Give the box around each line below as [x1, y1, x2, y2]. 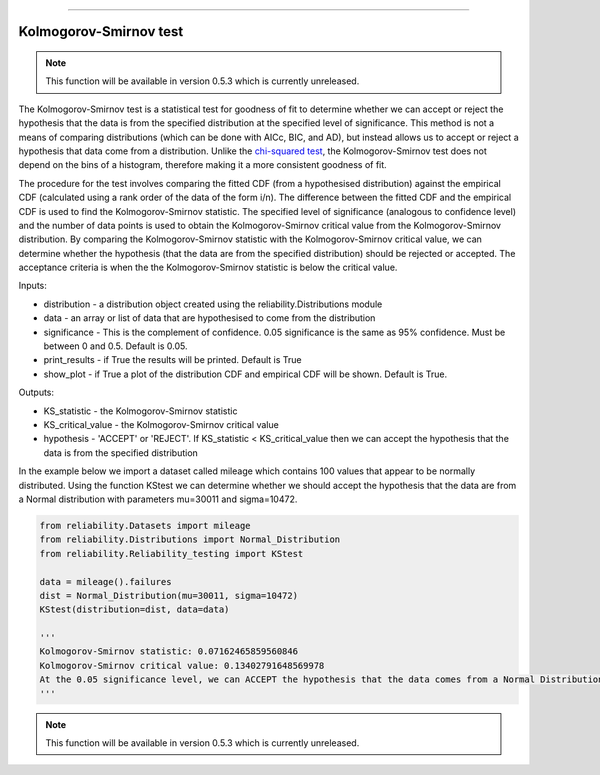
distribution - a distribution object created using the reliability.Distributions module [43, 298, 383, 310]
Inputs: [18, 280, 47, 292]
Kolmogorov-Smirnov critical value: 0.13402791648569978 [39, 660, 325, 671]
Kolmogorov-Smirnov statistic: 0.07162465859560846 [39, 646, 299, 657]
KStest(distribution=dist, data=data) [39, 604, 230, 615]
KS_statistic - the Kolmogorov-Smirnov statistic [43, 405, 238, 417]
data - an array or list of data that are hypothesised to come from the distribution [43, 312, 376, 324]
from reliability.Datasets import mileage [39, 520, 251, 531]
